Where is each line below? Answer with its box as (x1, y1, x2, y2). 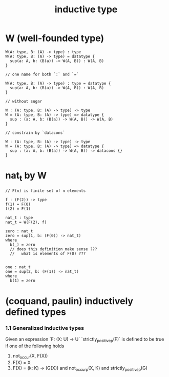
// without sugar (5, 98, 43, 104)
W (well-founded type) (5, 32, 104, 44)
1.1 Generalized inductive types (5, 324, 84, 331)
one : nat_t (5, 265, 31, 270)
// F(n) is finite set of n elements (5, 188, 86, 193)
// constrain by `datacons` (5, 130, 66, 135)
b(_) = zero (10, 242, 36, 247)
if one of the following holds (5, 343, 65, 349)
